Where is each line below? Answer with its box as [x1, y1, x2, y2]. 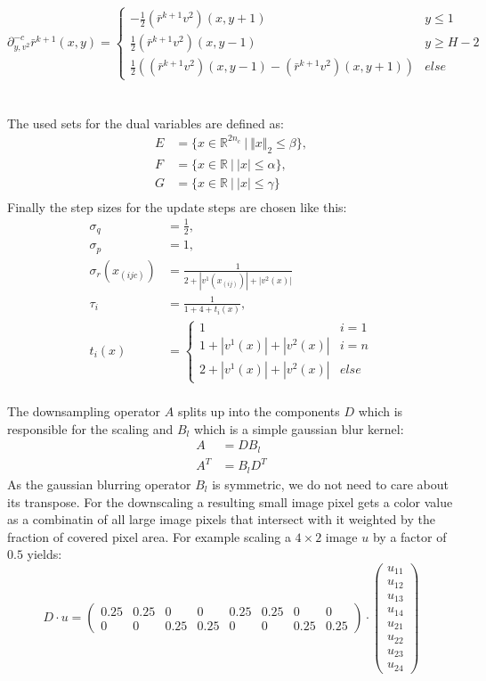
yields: [27, 545, 62, 563]
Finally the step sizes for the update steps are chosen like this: [7, 197, 347, 216]
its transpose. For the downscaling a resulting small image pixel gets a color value [7, 492, 453, 511]
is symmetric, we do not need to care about [212, 474, 450, 493]
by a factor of [372, 527, 447, 546]
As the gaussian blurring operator [7, 474, 191, 493]
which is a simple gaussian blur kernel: [193, 419, 404, 438]
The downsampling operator [7, 402, 161, 421]
